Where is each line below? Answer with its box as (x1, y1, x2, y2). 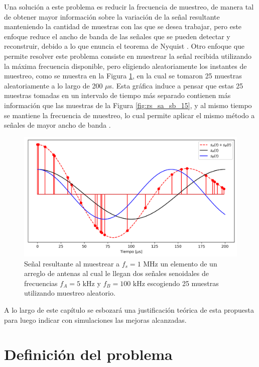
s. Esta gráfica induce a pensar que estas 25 (109, 80, 243, 90)
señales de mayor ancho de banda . (4, 120, 111, 130)
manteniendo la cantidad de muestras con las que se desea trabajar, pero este (4, 21, 242, 32)
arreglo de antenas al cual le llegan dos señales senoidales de (24, 268, 209, 279)
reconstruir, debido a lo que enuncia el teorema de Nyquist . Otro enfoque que (4, 41, 245, 51)
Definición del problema (4, 344, 173, 364)
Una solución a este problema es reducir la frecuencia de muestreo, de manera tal (4, 2, 254, 12)
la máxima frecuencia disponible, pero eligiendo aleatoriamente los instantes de (4, 60, 247, 71)
